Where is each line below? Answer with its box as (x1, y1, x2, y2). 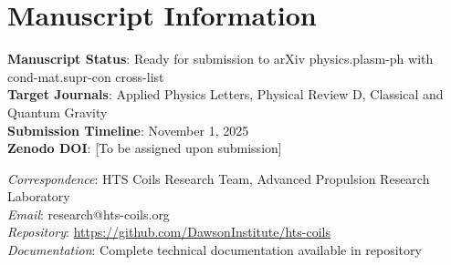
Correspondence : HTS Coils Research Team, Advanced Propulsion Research (7, 168, 430, 188)
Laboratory (7, 187, 70, 206)
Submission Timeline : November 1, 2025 (7, 120, 249, 139)
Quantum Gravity (7, 102, 108, 121)
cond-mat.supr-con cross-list (7, 66, 164, 86)
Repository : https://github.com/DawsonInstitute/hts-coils (7, 222, 331, 241)
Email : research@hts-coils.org (7, 204, 170, 223)
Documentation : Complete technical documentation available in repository (7, 240, 422, 260)
